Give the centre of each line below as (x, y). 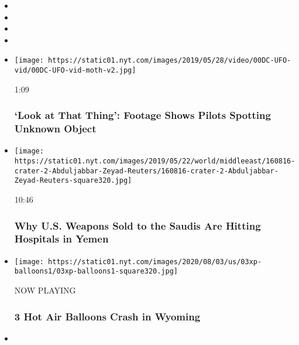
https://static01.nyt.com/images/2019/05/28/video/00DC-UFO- (170, 61)
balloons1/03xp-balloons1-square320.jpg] (96, 271)
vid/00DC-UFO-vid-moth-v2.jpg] (75, 71)
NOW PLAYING (45, 290)
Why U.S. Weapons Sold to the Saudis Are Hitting (138, 225)
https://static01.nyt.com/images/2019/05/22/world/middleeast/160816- (155, 161)
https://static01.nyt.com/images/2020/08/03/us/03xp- (155, 262)
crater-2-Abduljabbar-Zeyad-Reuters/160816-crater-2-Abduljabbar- (146, 171)
